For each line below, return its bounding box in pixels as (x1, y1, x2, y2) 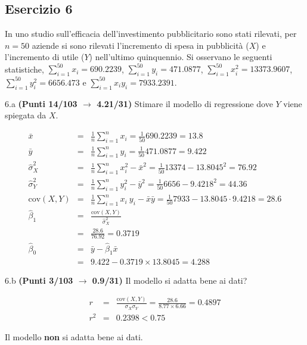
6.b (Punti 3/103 (5, 274, 73, 286)
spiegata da (5, 109, 46, 121)
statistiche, (5, 62, 44, 75)
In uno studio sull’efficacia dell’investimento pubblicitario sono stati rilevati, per (5, 27, 297, 40)
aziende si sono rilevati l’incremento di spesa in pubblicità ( (32, 39, 249, 51)
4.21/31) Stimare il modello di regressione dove (97, 97, 273, 109)
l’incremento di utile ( (5, 51, 85, 63)
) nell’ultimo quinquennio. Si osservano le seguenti (89, 51, 272, 63)
